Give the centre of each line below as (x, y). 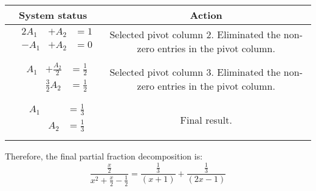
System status (53, 15)
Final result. (206, 119)
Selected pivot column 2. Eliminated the (195, 35)
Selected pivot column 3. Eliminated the (195, 72)
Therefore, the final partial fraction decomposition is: (104, 156)
